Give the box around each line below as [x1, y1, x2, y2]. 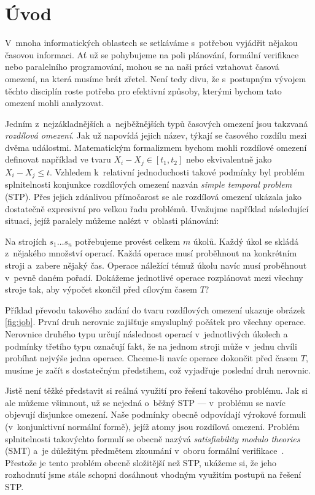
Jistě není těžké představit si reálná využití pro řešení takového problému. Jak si [5, 384, 308, 397]
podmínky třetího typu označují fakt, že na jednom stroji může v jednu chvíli [5, 339, 297, 352]
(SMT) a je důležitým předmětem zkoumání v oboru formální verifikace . [5, 444, 284, 457]
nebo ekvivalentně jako [185, 153, 272, 166]
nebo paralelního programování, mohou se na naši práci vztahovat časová [5, 60, 279, 73]
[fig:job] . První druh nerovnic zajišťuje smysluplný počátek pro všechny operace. [5, 315, 306, 328]
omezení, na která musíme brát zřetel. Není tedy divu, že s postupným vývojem [5, 72, 306, 85]
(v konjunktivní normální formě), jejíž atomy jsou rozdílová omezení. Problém [5, 420, 300, 433]
